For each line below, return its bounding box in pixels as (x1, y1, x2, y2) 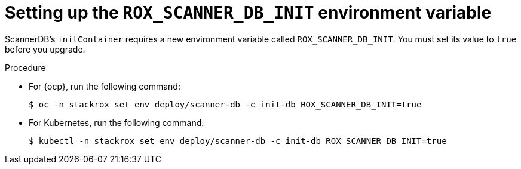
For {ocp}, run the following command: (29, 81, 180, 91)
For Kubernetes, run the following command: (29, 117, 204, 128)
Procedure (5, 62, 46, 73)
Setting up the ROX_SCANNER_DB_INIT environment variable (5, 2, 492, 23)
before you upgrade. (5, 44, 85, 54)
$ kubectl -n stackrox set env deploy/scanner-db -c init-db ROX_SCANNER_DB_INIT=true (29, 136, 447, 146)
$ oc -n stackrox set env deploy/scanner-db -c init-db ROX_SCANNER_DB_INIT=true (29, 99, 422, 109)
